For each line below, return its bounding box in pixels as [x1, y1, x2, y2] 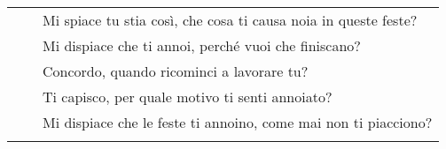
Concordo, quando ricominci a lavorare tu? [43, 61, 309, 81]
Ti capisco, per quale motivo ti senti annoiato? [43, 86, 333, 107]
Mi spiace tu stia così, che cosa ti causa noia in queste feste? [43, 10, 418, 30]
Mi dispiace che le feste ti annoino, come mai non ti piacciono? [43, 112, 433, 132]
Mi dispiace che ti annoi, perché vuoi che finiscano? [43, 35, 361, 56]
